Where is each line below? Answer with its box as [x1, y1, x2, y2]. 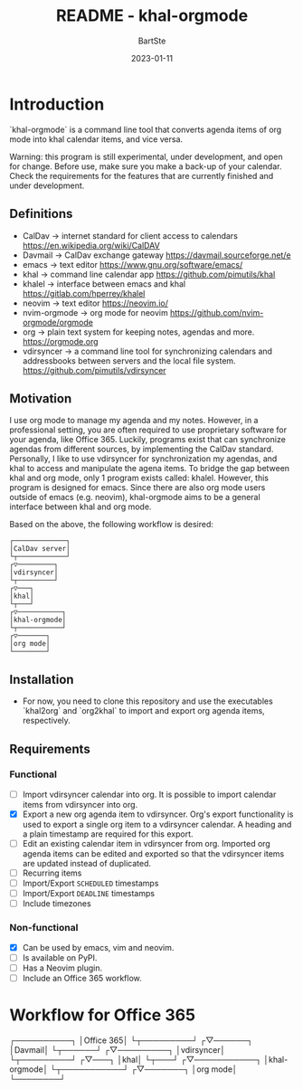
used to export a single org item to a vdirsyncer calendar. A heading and [22, 819, 292, 829]
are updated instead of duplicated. [22, 858, 152, 868]
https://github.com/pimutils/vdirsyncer [22, 365, 166, 375]
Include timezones [22, 898, 92, 909]
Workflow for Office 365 [9, 1005, 196, 1025]
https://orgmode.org [22, 336, 99, 346]
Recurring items [22, 867, 82, 878]
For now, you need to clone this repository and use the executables [22, 696, 273, 706]
